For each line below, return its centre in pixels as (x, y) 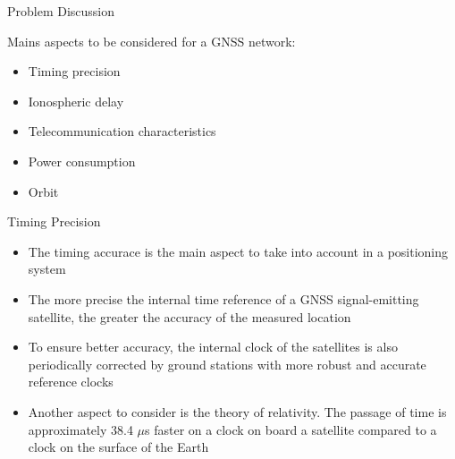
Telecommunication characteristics (122, 131)
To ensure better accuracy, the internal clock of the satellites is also (213, 347)
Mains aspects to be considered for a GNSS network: (152, 41)
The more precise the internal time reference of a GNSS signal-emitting (223, 298)
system (47, 269)
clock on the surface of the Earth (118, 447)
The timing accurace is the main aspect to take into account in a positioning (238, 251)
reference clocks (71, 382)
